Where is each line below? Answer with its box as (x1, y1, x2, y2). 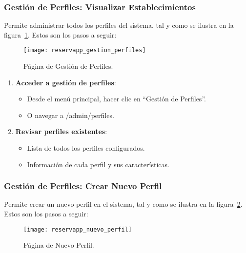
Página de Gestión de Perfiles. (23, 61, 113, 71)
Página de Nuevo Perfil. (23, 240, 94, 250)
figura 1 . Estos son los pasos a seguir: (4, 29, 117, 39)
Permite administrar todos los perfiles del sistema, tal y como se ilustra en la (4, 20, 234, 30)
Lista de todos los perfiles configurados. (27, 143, 145, 153)
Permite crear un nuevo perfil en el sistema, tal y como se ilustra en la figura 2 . (4, 199, 243, 209)
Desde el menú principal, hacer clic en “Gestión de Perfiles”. (27, 94, 206, 104)
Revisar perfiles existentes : (15, 126, 107, 136)
